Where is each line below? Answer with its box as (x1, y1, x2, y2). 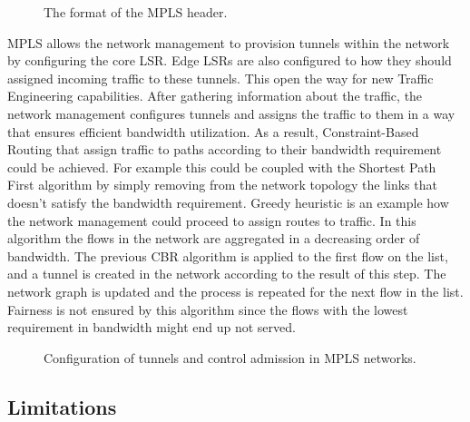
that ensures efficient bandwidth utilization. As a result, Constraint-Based (7, 122, 419, 141)
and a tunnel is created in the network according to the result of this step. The (7, 264, 446, 283)
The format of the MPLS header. (44, 3, 228, 21)
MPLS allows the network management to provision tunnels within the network (7, 33, 450, 52)
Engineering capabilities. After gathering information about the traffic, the (7, 86, 423, 105)
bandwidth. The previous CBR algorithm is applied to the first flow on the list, (7, 246, 448, 265)
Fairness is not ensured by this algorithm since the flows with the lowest (7, 299, 408, 319)
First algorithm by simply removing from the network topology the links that (7, 175, 437, 194)
